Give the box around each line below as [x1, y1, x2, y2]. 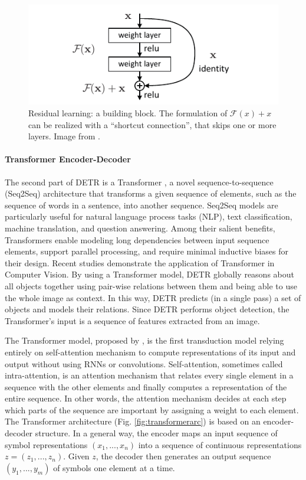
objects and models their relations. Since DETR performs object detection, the [5, 303, 289, 315]
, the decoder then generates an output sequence [96, 450, 271, 462]
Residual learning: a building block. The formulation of [28, 107, 228, 119]
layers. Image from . [28, 130, 100, 142]
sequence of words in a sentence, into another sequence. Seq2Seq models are [5, 198, 278, 211]
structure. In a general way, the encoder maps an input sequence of [35, 427, 278, 439]
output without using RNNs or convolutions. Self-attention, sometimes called [5, 357, 283, 370]
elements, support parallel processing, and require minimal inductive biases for [5, 245, 288, 257]
